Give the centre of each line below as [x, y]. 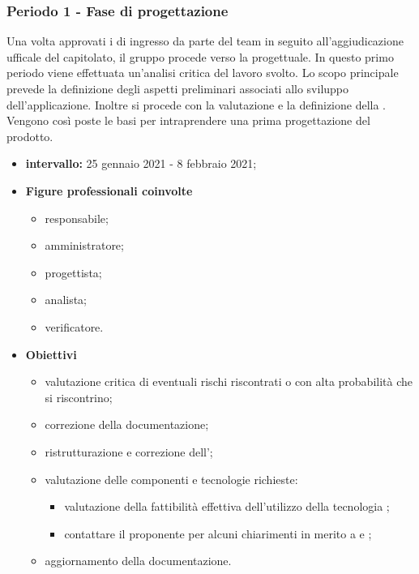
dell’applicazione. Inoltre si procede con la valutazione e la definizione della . [196, 104]
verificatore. [74, 326]
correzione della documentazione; [127, 424]
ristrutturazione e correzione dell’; [129, 451]
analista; [66, 300]
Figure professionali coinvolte [109, 190]
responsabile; [77, 218]
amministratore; [84, 245]
